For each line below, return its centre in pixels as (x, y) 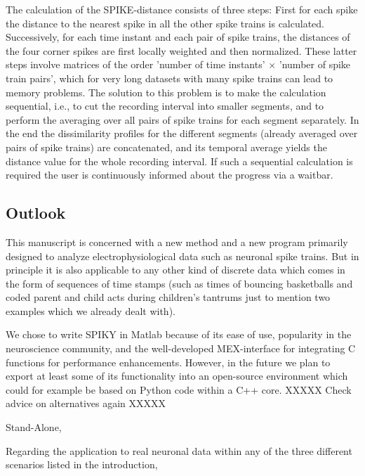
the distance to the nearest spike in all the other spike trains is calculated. (165, 23)
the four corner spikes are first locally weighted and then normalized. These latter (181, 50)
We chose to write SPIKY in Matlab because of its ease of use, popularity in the (179, 334)
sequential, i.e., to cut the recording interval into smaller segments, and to (165, 106)
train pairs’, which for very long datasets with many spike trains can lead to (170, 78)
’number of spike (315, 64)
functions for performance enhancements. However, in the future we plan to (168, 362)
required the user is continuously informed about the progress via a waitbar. (170, 175)
